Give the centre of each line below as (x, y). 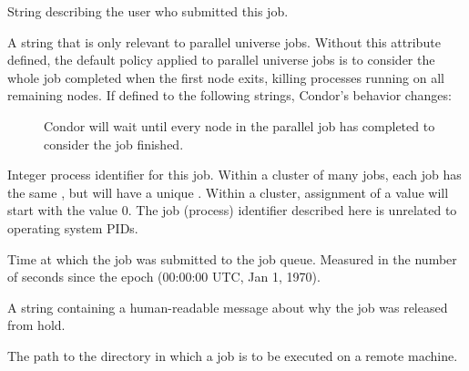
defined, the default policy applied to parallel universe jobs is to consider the (221, 60)
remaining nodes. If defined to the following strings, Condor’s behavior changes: (229, 95)
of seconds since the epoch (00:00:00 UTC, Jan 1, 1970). (164, 277)
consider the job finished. (114, 144)
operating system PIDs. (73, 227)
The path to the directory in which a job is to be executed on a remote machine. (233, 355)
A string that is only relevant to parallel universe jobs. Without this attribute (224, 41)
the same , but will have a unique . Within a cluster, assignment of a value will (228, 192)
